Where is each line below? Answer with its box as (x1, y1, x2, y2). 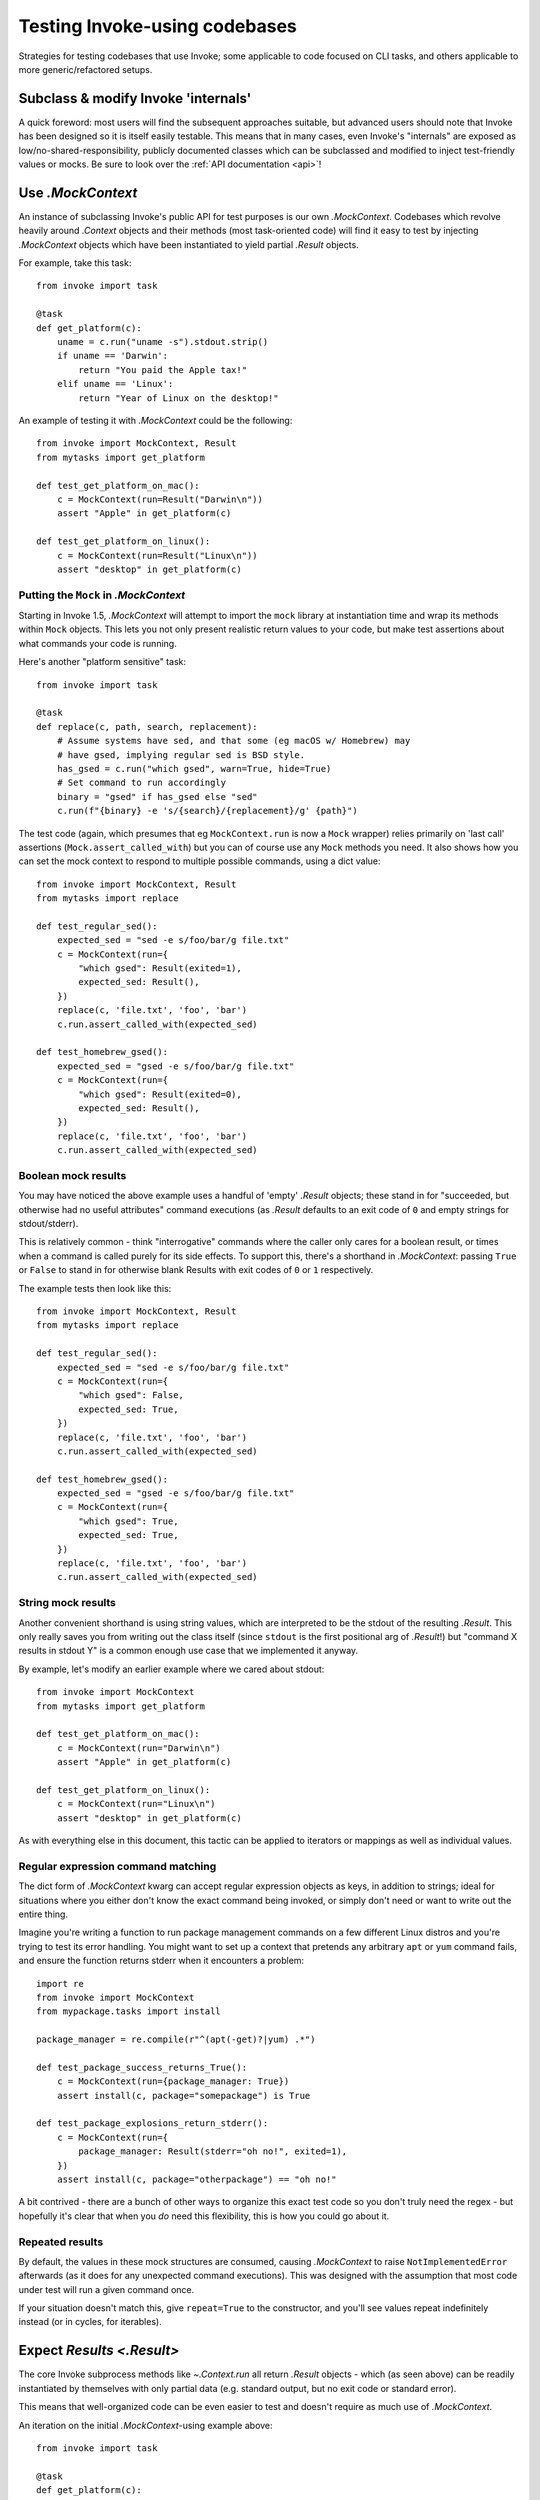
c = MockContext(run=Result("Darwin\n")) (56, 493, 264, 505)
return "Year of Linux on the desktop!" (78, 392, 279, 404)
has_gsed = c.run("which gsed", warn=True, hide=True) (56, 763, 332, 774)
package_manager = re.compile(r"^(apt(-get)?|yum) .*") (36, 2034, 316, 2045)
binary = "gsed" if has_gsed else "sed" (56, 791, 259, 802)
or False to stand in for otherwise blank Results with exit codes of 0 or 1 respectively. (18, 1264, 374, 1276)
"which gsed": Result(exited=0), (78, 1088, 242, 1100)
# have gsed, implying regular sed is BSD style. (56, 749, 305, 760)
